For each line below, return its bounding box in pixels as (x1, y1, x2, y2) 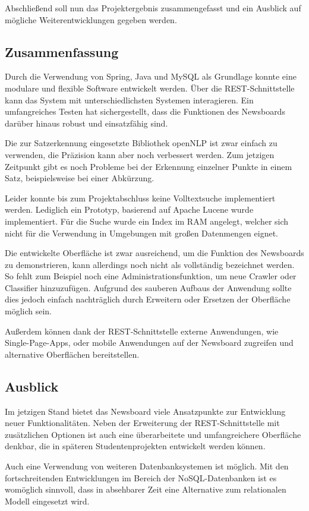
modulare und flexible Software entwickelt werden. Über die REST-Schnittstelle (5, 81, 295, 94)
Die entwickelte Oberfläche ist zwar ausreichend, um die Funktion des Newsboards (5, 247, 304, 259)
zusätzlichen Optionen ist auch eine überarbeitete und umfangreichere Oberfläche (5, 428, 301, 440)
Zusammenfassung (5, 42, 119, 61)
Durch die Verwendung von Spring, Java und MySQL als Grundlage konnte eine (5, 70, 297, 83)
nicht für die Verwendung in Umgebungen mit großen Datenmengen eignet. (5, 226, 278, 239)
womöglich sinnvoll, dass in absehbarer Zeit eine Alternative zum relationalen (5, 483, 286, 496)
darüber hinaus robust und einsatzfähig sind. (5, 116, 168, 129)
